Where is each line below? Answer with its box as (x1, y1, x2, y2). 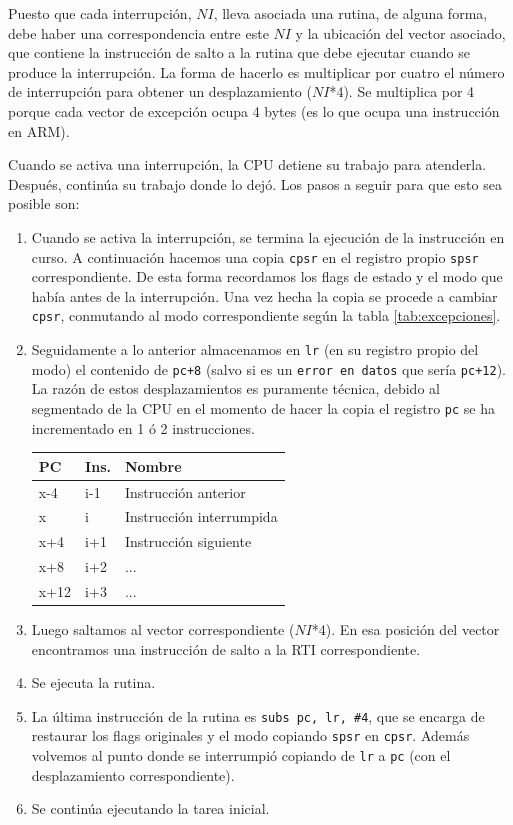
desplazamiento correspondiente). (31, 764, 235, 785)
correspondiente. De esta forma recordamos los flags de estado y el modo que (31, 266, 503, 287)
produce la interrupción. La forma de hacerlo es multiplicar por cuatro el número (8, 61, 505, 82)
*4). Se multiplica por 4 (329, 81, 475, 102)
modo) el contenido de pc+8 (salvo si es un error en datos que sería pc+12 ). (31, 358, 506, 379)
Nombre (124, 455, 182, 476)
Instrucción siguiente (124, 531, 252, 552)
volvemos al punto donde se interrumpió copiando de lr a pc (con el (31, 745, 451, 766)
